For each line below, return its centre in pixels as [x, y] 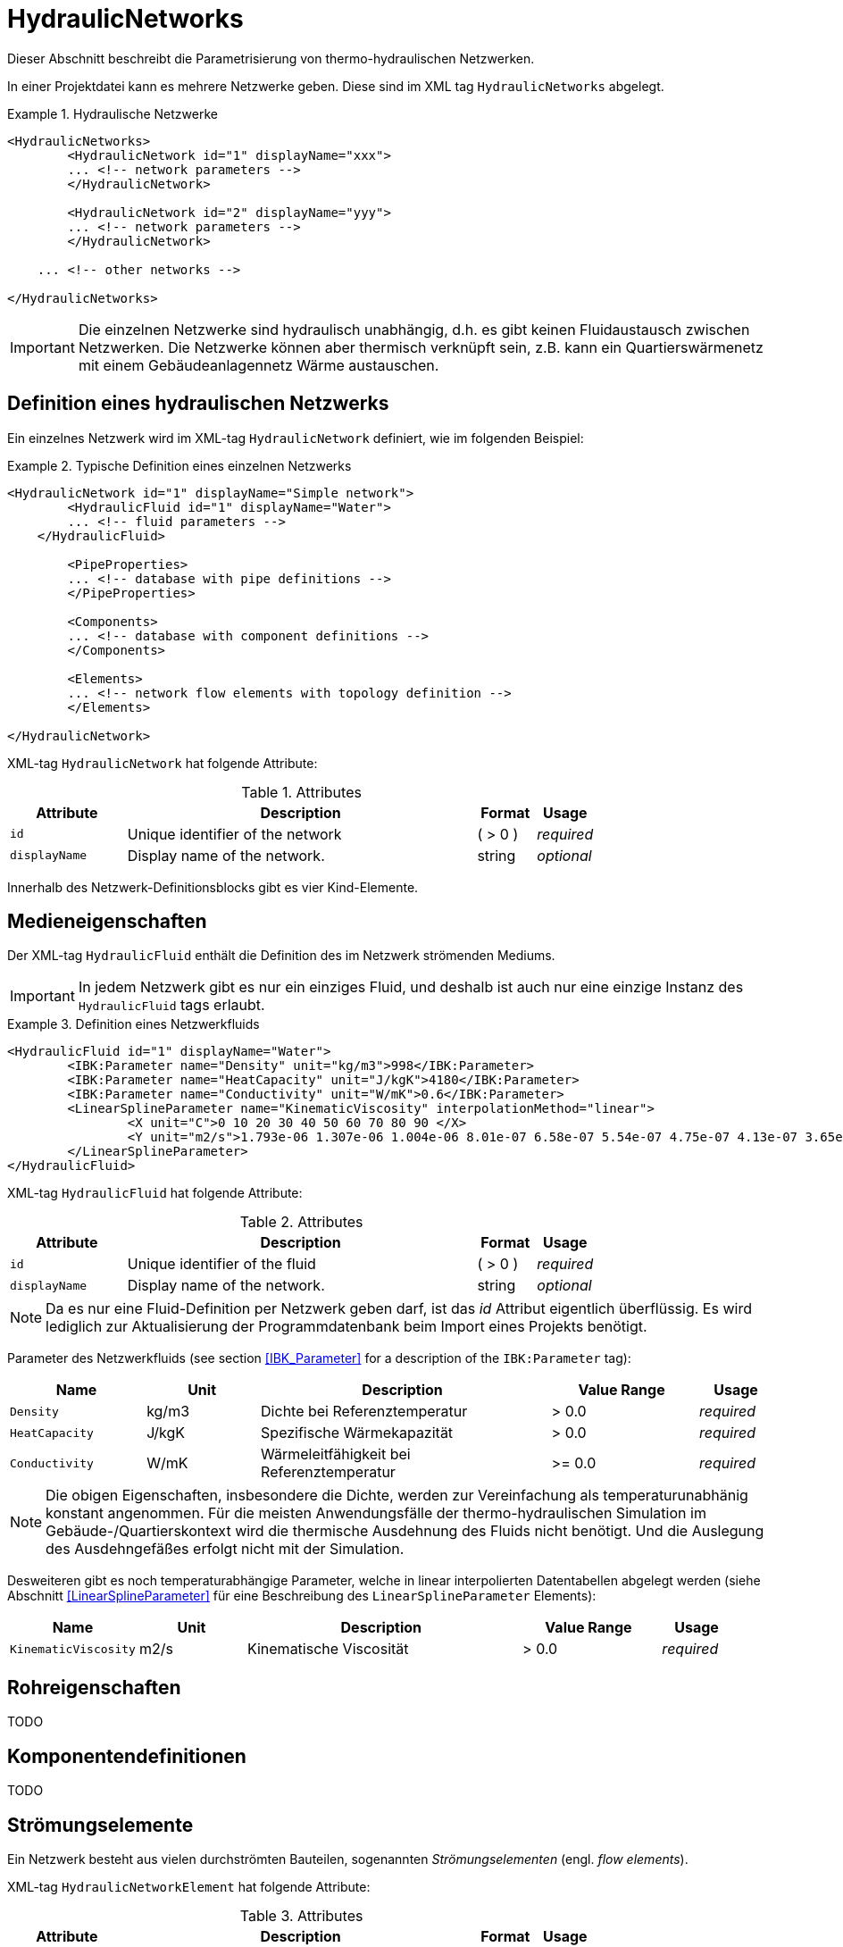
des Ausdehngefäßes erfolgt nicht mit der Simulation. [225, 1549]
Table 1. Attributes [301, 792]
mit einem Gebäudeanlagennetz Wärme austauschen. [259, 365]
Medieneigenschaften [107, 922]
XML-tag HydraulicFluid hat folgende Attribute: [155, 1193]
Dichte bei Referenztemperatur [364, 1412]
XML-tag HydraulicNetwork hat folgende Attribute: [163, 763]
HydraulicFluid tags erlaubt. [171, 1005]
